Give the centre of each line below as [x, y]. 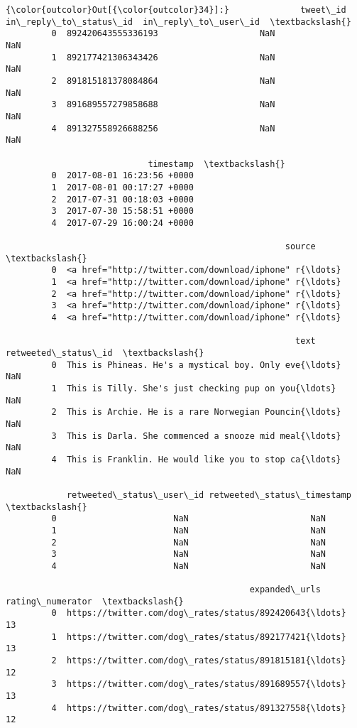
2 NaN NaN [189, 542]
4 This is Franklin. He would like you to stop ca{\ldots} [196, 459]
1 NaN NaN [189, 530]
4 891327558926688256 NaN [163, 128]
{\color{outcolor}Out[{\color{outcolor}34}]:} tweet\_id [176, 10]
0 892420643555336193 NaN [163, 34]
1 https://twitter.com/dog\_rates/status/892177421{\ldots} [199, 637]
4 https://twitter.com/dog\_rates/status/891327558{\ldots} [199, 708]
